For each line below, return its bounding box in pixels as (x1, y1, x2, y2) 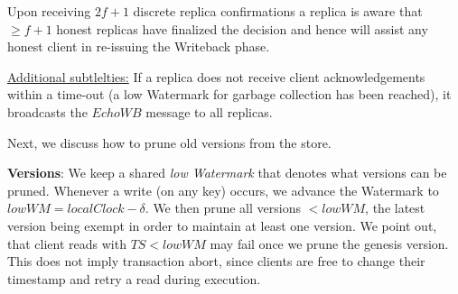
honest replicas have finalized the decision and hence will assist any (56, 19, 428, 38)
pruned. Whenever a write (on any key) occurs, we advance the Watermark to (7, 180, 439, 199)
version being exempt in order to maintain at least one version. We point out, (7, 216, 437, 234)
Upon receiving (7, 2, 91, 20)
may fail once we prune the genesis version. (210, 234, 449, 253)
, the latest (365, 198, 425, 217)
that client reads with (7, 234, 126, 253)
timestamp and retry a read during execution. (7, 269, 261, 288)
